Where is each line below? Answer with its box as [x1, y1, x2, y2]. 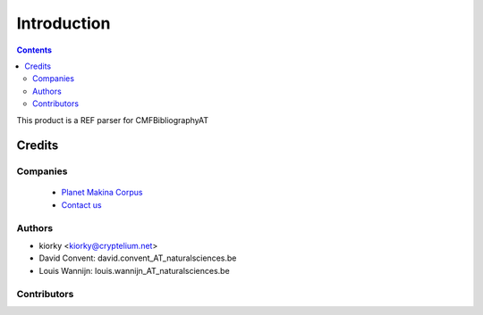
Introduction [16, 13, 111, 33]
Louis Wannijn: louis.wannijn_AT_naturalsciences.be [38, 265, 230, 276]
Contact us [61, 199, 102, 210]
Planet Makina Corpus [61, 187, 143, 198]
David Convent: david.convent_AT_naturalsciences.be [38, 253, 237, 263]
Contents [16, 45, 53, 55]
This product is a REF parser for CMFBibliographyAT [16, 114, 209, 125]
